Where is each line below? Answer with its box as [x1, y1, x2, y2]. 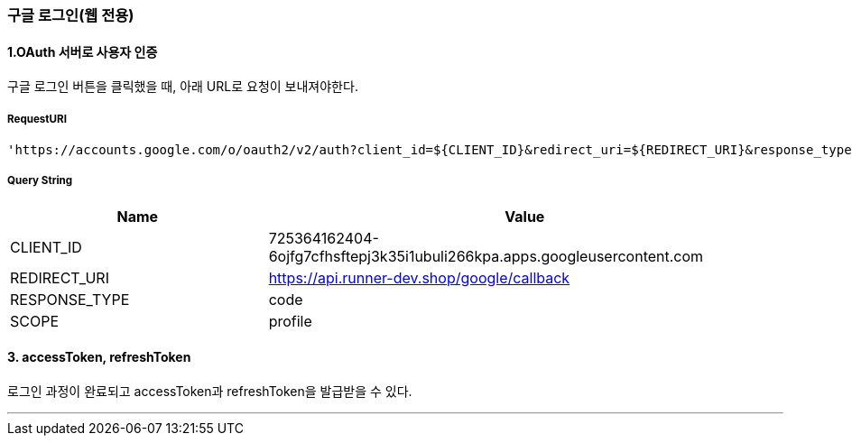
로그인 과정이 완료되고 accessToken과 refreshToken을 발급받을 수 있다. [7, 383, 412, 399]
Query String [7, 174, 73, 188]
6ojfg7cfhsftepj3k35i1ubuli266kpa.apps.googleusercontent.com [268, 246, 704, 265]
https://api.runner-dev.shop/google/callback [268, 268, 570, 287]
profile [268, 311, 312, 330]
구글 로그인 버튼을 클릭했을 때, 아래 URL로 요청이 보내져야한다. [7, 78, 358, 95]
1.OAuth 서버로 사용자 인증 [7, 43, 158, 60]
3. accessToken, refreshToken [7, 349, 191, 365]
